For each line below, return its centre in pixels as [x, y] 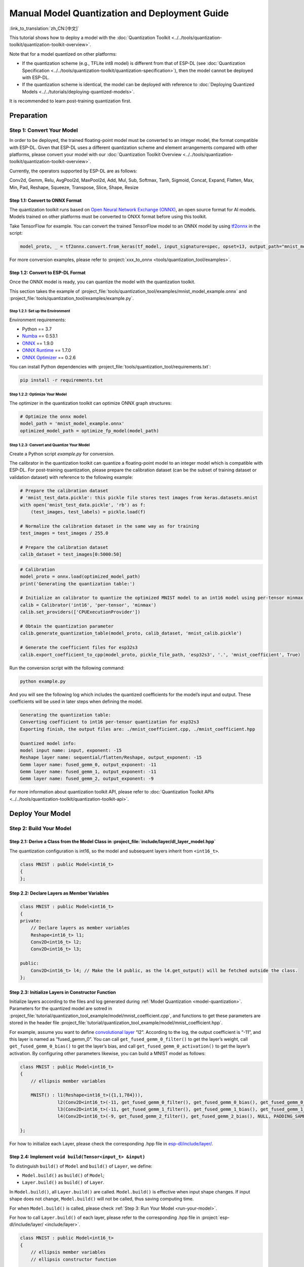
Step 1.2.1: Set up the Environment [40, 311]
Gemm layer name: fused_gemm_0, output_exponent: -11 [88, 765]
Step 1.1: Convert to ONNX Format [46, 200]
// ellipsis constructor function [73, 1259]
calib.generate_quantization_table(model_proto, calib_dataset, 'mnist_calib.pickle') [131, 633]
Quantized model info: [48, 743]
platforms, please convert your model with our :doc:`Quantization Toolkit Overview [96, 154]
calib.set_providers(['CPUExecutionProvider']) [80, 612]
